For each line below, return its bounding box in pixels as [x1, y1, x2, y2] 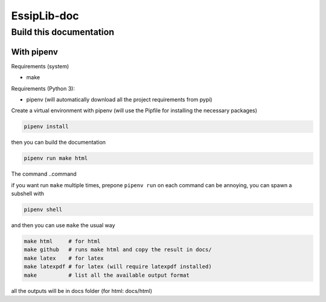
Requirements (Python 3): [11, 85, 75, 92]
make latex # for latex [24, 254, 104, 262]
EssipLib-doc [11, 9, 80, 22]
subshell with [11, 190, 45, 197]
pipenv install [24, 123, 69, 130]
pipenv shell [24, 206, 63, 213]
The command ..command [11, 170, 77, 178]
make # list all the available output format [24, 272, 190, 278]
